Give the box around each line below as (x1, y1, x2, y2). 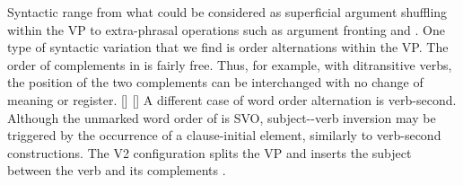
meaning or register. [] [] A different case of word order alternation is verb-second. (7, 90, 457, 109)
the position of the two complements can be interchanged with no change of (7, 73, 424, 92)
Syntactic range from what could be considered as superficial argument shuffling (7, 3, 448, 21)
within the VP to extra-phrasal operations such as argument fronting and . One (7, 20, 446, 39)
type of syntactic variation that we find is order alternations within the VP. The (7, 38, 449, 57)
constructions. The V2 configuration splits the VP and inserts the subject (7, 143, 412, 162)
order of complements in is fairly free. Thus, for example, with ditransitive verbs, (7, 55, 452, 74)
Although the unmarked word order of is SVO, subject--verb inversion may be (7, 108, 436, 127)
